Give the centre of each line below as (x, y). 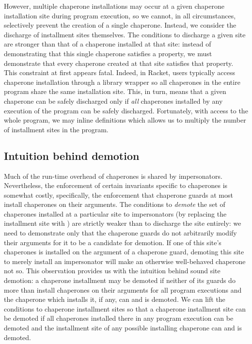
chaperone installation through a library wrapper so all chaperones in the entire (122, 82)
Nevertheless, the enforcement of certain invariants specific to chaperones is (116, 185)
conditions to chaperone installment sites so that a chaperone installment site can (125, 308)
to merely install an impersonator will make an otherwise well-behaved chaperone (125, 261)
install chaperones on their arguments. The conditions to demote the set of (115, 204)
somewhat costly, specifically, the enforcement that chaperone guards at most (118, 195)
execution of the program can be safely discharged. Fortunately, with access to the (126, 110)
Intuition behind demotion (72, 155)
